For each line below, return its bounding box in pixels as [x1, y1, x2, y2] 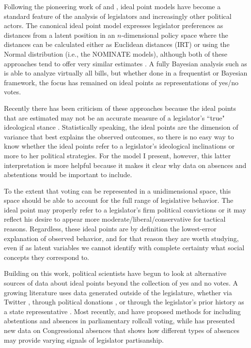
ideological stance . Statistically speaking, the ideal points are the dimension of [4, 122, 238, 132]
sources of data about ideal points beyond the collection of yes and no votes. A [4, 278, 238, 288]
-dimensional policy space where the [121, 30, 228, 40]
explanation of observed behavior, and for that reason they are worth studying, [4, 233, 239, 243]
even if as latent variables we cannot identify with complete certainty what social [4, 242, 245, 253]
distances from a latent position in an [4, 30, 115, 40]
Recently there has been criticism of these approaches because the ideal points [4, 103, 236, 113]
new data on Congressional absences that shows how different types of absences [4, 325, 240, 335]
